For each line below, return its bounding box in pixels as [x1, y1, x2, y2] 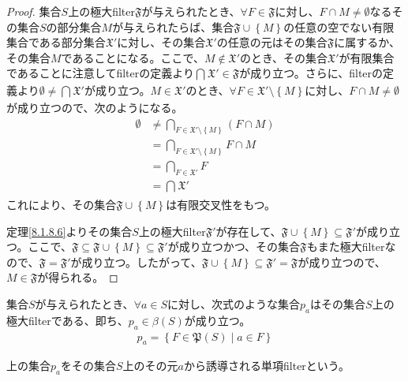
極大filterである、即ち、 [6, 312, 129, 328]
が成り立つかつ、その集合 [167, 238, 301, 255]
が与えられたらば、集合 [112, 18, 234, 35]
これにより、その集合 [6, 196, 117, 212]
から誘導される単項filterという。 [184, 357, 350, 374]
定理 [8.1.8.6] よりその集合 [6, 222, 133, 239]
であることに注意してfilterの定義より [6, 65, 194, 81]
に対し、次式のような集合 [167, 295, 301, 312]
